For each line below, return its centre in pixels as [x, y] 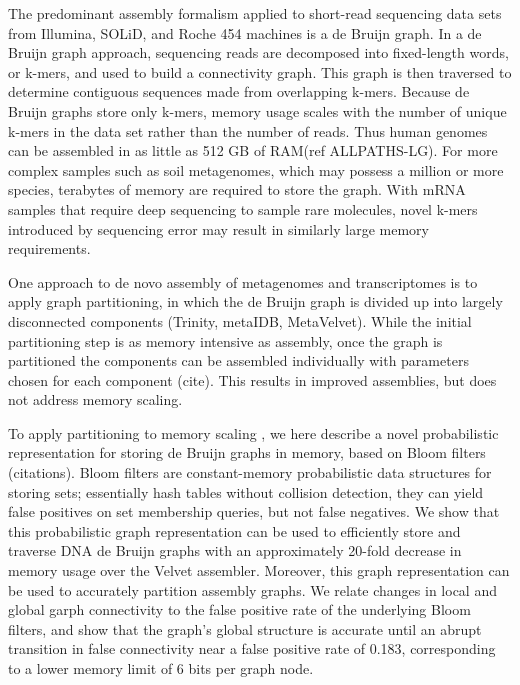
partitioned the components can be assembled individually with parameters [238, 360]
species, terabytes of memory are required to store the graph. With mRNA [237, 189]
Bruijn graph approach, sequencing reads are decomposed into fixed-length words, [258, 52]
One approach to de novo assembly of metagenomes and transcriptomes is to [243, 281]
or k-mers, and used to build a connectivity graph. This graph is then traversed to [260, 71]
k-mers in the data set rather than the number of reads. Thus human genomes [248, 130]
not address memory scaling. [95, 399]
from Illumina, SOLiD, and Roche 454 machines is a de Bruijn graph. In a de [245, 32]
